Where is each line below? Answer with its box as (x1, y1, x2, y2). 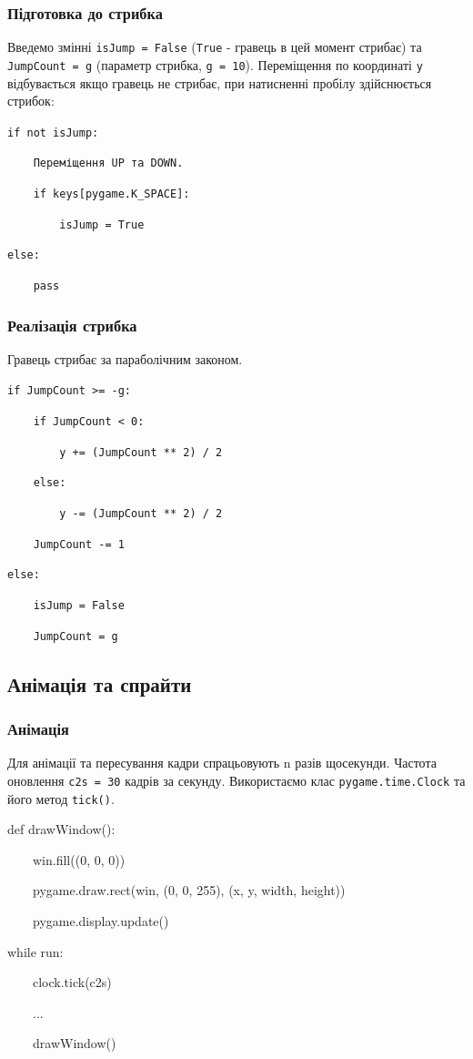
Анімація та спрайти (7, 669, 192, 698)
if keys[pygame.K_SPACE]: (33, 188, 190, 201)
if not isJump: (7, 126, 99, 139)
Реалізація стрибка (7, 313, 137, 336)
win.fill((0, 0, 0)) (32, 850, 126, 869)
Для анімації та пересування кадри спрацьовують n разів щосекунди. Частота (7, 753, 437, 772)
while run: (7, 942, 64, 961)
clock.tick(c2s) (32, 972, 112, 992)
